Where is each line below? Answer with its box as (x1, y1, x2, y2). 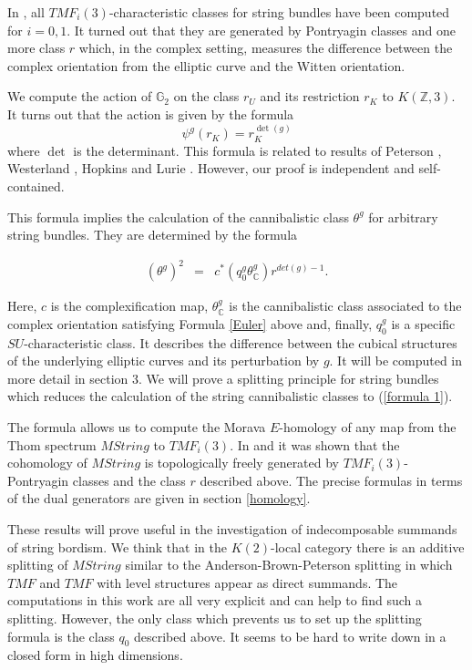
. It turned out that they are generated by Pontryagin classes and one (67, 20, 456, 39)
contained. (7, 176, 65, 195)
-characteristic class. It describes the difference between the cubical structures (24, 333, 457, 352)
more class (7, 38, 66, 57)
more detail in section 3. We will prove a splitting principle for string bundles (7, 368, 439, 387)
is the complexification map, (50, 296, 209, 315)
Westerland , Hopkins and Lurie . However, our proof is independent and (7, 159, 415, 178)
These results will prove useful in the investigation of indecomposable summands (7, 520, 457, 539)
